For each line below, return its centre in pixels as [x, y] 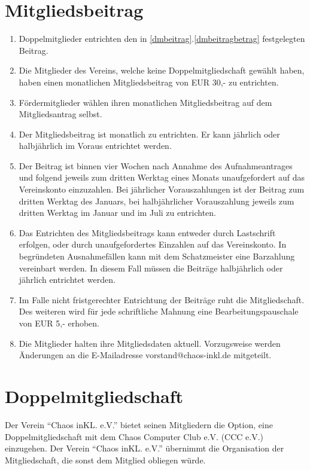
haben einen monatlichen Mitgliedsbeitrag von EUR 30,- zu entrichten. [149, 82]
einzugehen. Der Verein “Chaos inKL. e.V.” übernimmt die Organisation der [145, 448]
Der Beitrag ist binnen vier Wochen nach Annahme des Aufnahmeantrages [156, 165]
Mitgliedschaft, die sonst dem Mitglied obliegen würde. [105, 460]
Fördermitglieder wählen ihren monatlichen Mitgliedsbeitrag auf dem [145, 102]
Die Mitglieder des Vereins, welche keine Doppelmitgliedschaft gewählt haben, [162, 70]
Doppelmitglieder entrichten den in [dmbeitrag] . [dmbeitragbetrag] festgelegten [162, 39]
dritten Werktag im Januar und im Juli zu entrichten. [117, 213]
